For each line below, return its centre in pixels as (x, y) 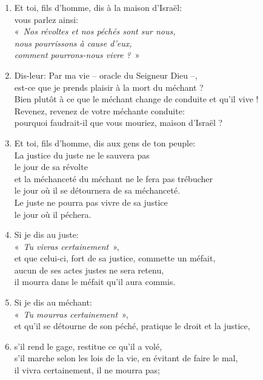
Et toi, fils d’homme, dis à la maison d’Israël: (98, 7)
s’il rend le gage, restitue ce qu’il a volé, (88, 346)
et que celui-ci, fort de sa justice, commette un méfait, (115, 258)
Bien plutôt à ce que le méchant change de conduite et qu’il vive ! (136, 99)
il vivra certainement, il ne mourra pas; (87, 370)
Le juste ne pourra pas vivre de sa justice (91, 202)
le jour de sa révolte (51, 167)
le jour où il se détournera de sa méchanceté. (97, 190)
